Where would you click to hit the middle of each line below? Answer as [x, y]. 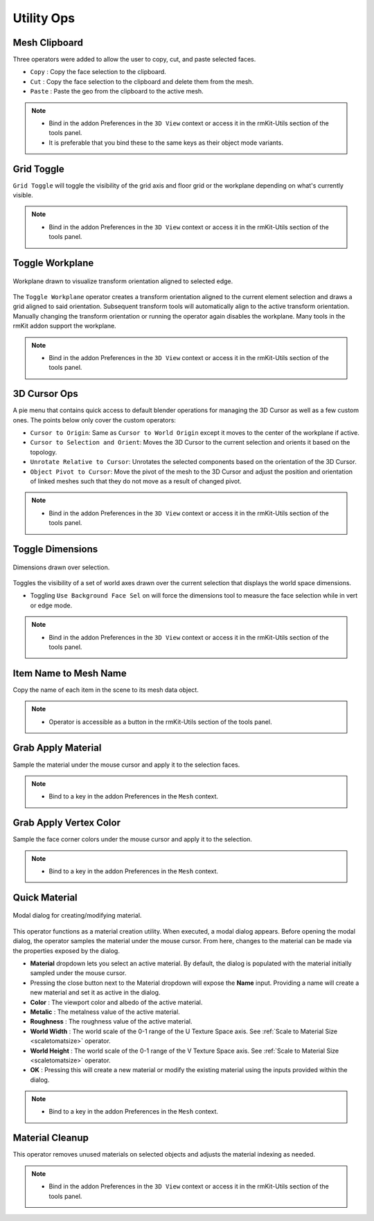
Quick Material [45, 897]
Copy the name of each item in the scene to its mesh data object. [106, 690]
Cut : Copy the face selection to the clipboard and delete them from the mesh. [142, 81]
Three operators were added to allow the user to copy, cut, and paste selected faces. [134, 60]
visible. [23, 195]
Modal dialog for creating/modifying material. [77, 916]
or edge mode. [51, 605]
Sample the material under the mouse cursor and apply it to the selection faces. [126, 765]
